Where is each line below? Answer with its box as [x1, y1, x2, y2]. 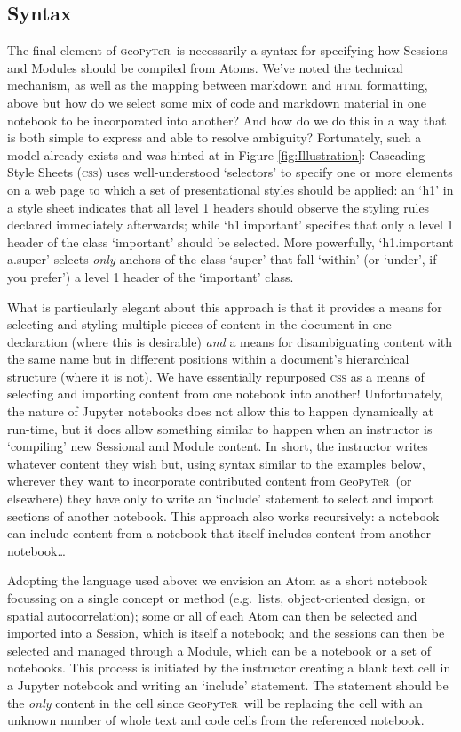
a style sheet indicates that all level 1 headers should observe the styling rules [7, 197, 430, 216]
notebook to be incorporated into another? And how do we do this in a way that [7, 110, 447, 129]
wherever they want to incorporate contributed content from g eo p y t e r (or [7, 471, 412, 490]
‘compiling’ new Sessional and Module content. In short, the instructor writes [7, 437, 428, 455]
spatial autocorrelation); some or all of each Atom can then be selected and [7, 606, 417, 624]
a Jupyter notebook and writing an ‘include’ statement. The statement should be [7, 675, 449, 694]
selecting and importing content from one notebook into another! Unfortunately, [7, 384, 444, 403]
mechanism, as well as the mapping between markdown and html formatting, [7, 76, 428, 94]
